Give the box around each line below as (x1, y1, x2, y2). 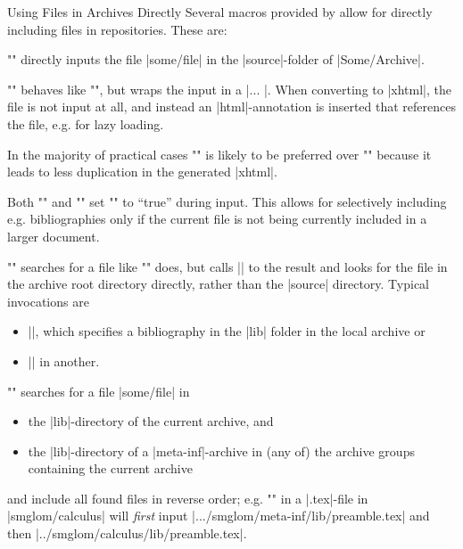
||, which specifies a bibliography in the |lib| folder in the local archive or (28, 322, 426, 340)
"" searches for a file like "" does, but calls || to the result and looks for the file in (7, 257, 448, 275)
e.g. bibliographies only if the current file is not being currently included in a (7, 209, 427, 228)
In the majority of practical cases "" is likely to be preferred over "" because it (7, 144, 432, 163)
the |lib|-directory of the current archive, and (28, 412, 274, 430)
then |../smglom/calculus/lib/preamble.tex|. (7, 524, 247, 543)
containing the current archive (28, 459, 193, 478)
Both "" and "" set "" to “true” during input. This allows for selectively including (7, 192, 447, 210)
